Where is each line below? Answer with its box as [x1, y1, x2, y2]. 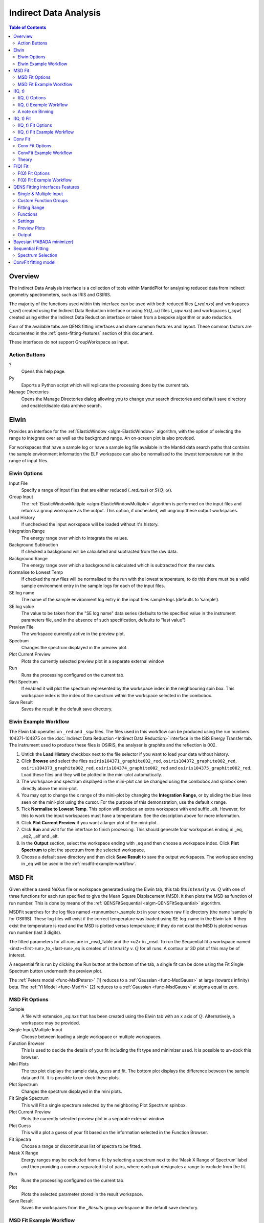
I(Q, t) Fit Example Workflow [18, 129, 74, 135]
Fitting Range [18, 204, 44, 210]
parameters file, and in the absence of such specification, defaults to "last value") [21, 617, 186, 623]
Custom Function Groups [18, 198, 68, 204]
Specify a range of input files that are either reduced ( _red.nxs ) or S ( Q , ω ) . [21, 487, 173, 493]
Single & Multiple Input [18, 191, 63, 197]
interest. [9, 952, 26, 958]
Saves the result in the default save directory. [21, 706, 112, 712]
